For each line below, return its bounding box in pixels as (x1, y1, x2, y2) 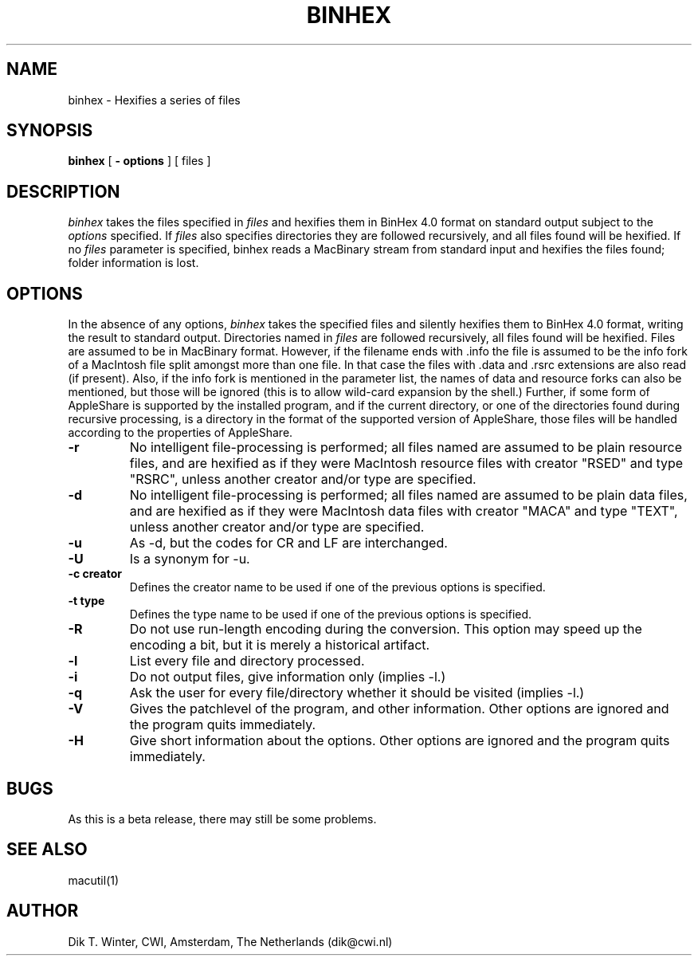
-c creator (68, 567, 122, 581)
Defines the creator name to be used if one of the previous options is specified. (129, 580, 546, 595)
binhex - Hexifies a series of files (68, 92, 241, 107)
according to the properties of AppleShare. (68, 426, 293, 440)
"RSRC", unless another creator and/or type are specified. (129, 471, 476, 488)
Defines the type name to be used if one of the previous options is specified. (129, 607, 532, 622)
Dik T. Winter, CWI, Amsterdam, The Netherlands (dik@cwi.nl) (68, 934, 393, 948)
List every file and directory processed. (129, 653, 365, 669)
